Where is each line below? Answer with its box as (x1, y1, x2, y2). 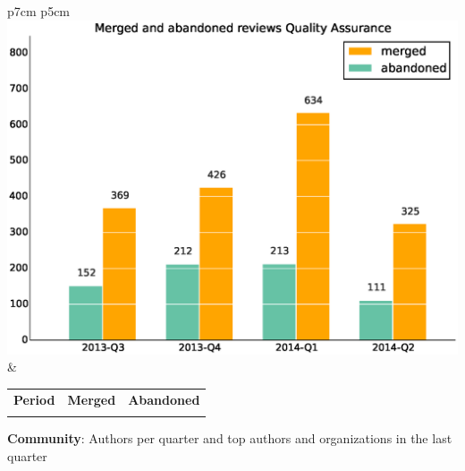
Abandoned (128, 390, 200, 408)
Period (13, 390, 55, 408)
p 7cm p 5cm (7, 2, 71, 20)
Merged (67, 390, 116, 408)
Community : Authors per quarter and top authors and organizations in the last (7, 428, 452, 447)
